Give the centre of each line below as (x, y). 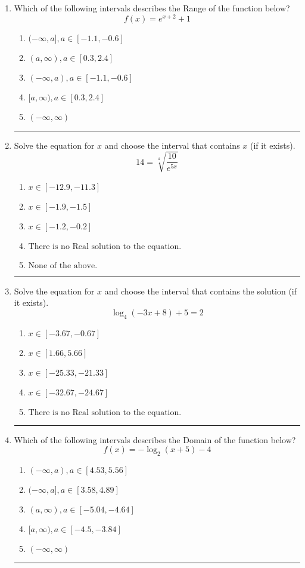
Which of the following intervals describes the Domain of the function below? (155, 439)
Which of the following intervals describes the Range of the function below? (152, 8)
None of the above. (63, 265)
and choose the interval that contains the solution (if (201, 291)
